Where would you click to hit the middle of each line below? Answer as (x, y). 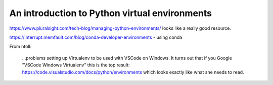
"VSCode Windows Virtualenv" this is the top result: (76, 65)
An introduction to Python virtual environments (111, 13)
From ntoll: (20, 47)
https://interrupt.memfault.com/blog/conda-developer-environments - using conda (96, 37)
